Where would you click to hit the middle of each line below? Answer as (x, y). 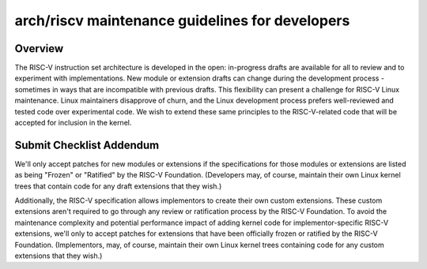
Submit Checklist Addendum (87, 145)
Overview (39, 49)
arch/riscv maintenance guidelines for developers (182, 21)
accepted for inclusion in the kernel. (73, 123)
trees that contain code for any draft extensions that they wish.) (118, 186)
